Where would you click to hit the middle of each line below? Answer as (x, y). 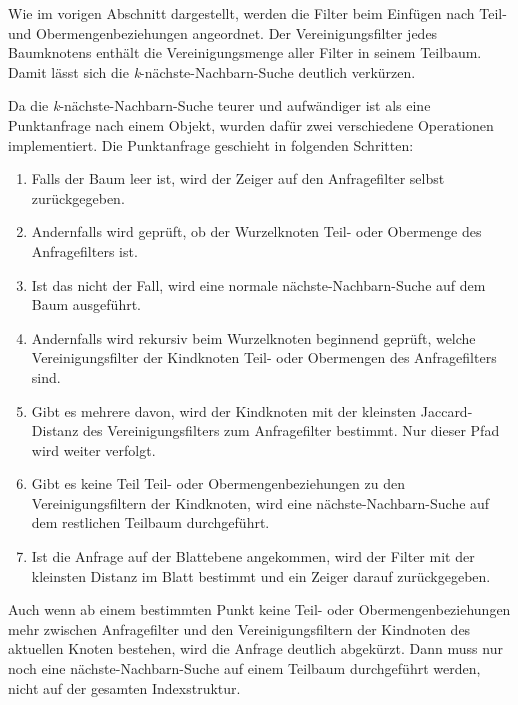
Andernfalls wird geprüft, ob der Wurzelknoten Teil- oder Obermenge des (256, 231)
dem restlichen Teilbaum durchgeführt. (150, 522)
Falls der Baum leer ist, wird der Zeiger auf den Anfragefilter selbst (238, 178)
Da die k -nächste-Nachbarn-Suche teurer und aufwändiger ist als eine (219, 105)
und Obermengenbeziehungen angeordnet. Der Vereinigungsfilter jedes (223, 32)
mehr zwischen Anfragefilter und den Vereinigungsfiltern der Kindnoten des (239, 628)
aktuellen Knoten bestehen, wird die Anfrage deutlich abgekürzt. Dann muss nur (255, 648)
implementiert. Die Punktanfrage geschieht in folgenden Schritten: (211, 144)
